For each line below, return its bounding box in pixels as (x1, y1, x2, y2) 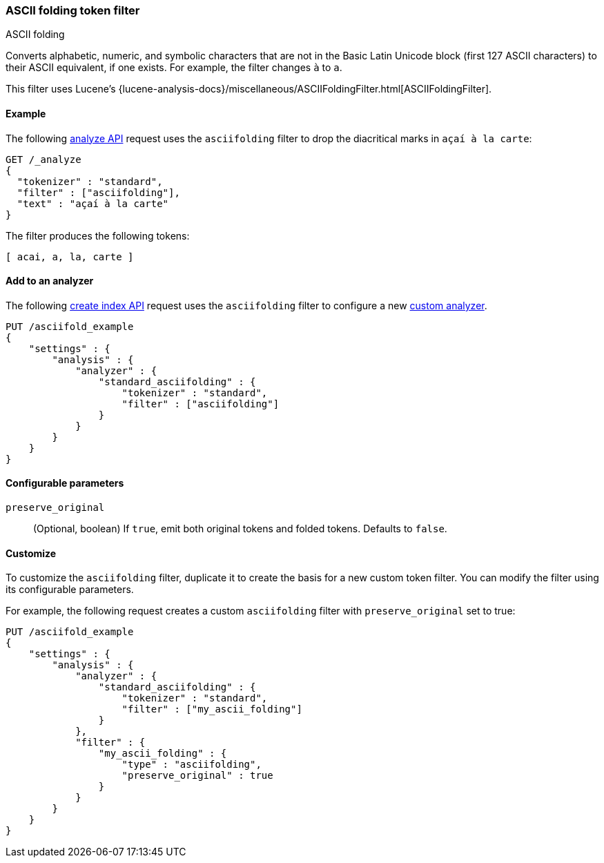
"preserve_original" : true (121, 770, 273, 782)
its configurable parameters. (6, 583, 134, 596)
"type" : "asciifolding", (121, 759, 262, 770)
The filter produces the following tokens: (6, 229, 190, 242)
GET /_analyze (6, 153, 81, 165)
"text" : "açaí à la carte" (17, 197, 169, 209)
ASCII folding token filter (6, 3, 140, 17)
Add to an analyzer (6, 275, 94, 287)
